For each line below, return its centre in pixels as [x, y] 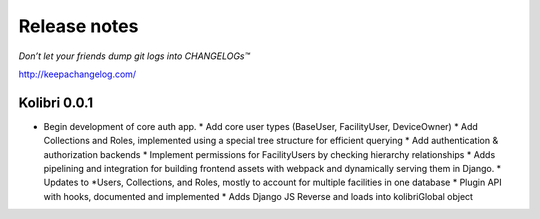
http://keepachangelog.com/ [77, 74]
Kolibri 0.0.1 [56, 102]
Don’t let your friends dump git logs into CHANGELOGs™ [134, 56]
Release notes [78, 26]
